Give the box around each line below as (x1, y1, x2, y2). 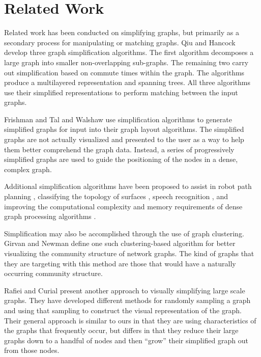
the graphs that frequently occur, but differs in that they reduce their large (4, 325, 239, 336)
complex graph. (4, 163, 52, 174)
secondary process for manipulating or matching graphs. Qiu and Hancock (4, 37, 236, 47)
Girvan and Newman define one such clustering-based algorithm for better (4, 238, 236, 249)
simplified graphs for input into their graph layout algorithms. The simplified (4, 124, 244, 134)
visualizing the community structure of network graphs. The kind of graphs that (4, 248, 254, 258)
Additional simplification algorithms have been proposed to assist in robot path (4, 181, 252, 191)
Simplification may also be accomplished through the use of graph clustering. (4, 228, 244, 238)
